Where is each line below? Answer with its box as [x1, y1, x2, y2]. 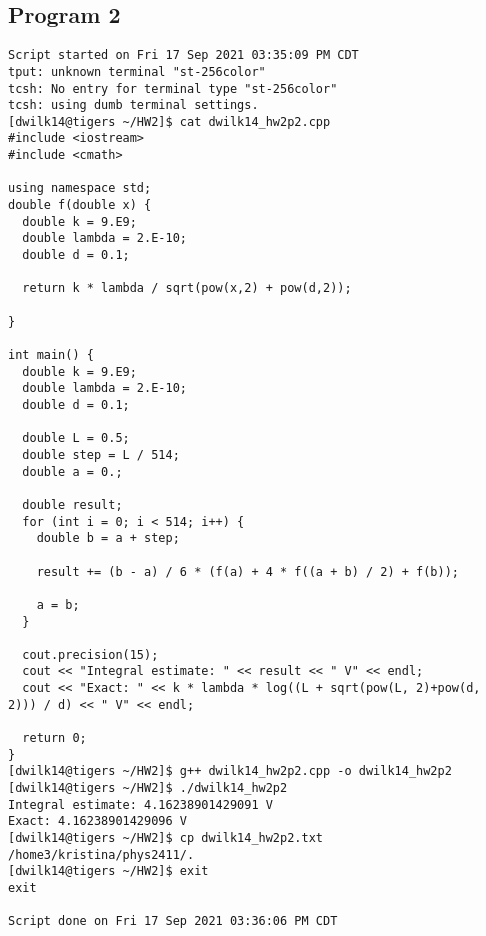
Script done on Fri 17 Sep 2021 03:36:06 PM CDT [8, 914, 338, 929]
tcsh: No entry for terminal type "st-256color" [8, 81, 338, 96]
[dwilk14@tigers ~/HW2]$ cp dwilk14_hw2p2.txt [8, 831, 323, 846]
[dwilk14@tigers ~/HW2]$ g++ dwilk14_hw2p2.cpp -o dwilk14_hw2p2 [8, 764, 452, 779]
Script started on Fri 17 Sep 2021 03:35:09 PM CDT [8, 48, 359, 63]
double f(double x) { [8, 198, 152, 213]
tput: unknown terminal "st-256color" [8, 64, 266, 79]
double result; [22, 497, 123, 512]
